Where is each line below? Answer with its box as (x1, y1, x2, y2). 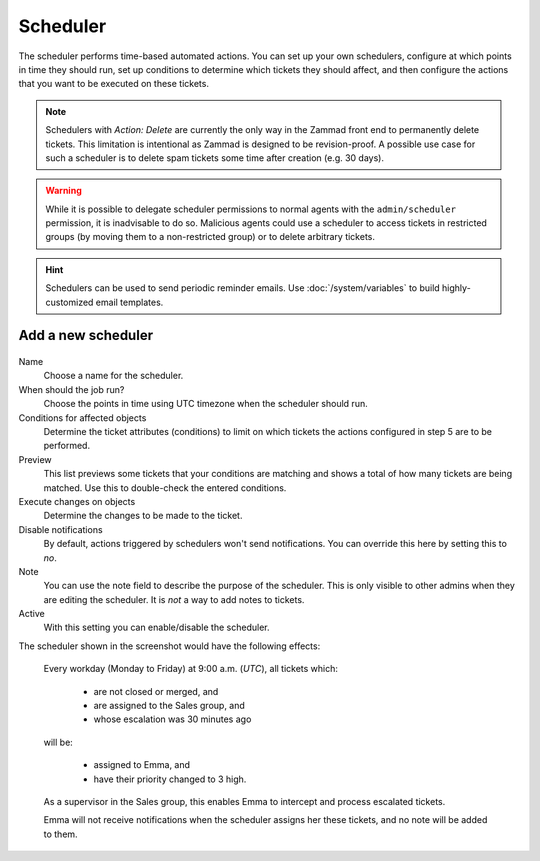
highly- (441, 282, 472, 294)
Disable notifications (18, 523, 104, 535)
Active (18, 608, 45, 620)
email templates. (95, 296, 164, 308)
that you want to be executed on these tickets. (18, 78, 210, 90)
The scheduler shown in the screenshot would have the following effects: (18, 640, 321, 652)
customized (45, 296, 94, 308)
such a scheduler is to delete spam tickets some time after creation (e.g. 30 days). (45, 151, 385, 164)
